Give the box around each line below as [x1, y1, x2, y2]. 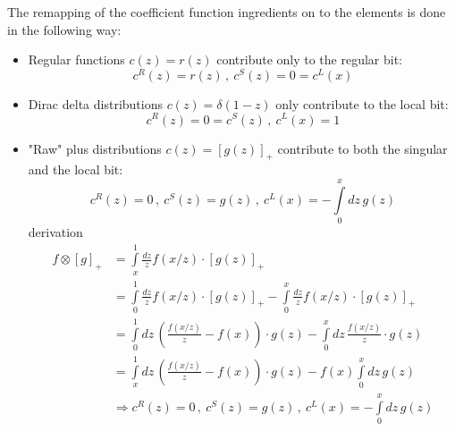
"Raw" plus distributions [28, 139, 162, 157]
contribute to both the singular [277, 139, 448, 157]
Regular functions [28, 50, 125, 69]
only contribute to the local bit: [275, 94, 449, 113]
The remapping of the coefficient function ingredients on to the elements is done [7, 3, 446, 21]
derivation [28, 223, 83, 241]
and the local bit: [28, 160, 123, 179]
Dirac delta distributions [28, 94, 163, 113]
